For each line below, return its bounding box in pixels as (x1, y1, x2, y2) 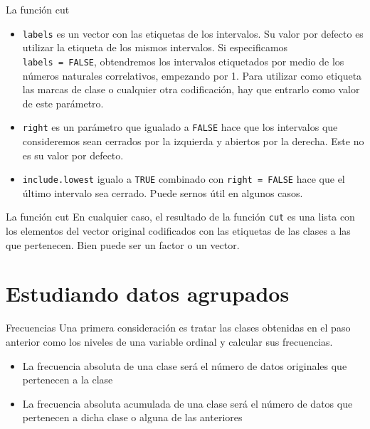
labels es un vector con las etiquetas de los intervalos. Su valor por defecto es (22, 26, 364, 41)
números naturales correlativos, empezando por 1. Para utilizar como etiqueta (22, 68, 362, 83)
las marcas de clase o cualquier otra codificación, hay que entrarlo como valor (22, 82, 360, 97)
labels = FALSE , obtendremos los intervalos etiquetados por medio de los (22, 53, 344, 68)
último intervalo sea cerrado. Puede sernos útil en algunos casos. (22, 185, 303, 200)
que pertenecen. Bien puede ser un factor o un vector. (6, 237, 240, 252)
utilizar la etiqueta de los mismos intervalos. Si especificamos (22, 40, 288, 55)
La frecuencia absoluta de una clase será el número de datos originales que (22, 358, 347, 373)
